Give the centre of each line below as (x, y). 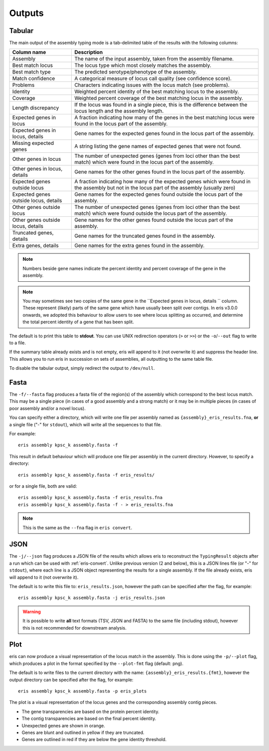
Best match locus (33, 65)
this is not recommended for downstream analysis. (74, 628)
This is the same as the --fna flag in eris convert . (77, 528)
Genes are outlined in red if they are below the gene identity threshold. (94, 740)
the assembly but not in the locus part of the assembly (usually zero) (155, 188)
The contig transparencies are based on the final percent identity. (89, 719)
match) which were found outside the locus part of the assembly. (151, 213)
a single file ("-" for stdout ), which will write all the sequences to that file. (85, 424)
